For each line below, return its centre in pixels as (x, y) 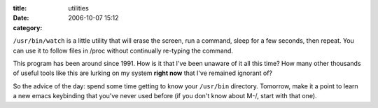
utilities (78, 8)
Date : (21, 18)
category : (28, 27)
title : (20, 8)
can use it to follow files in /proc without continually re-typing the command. (123, 50)
